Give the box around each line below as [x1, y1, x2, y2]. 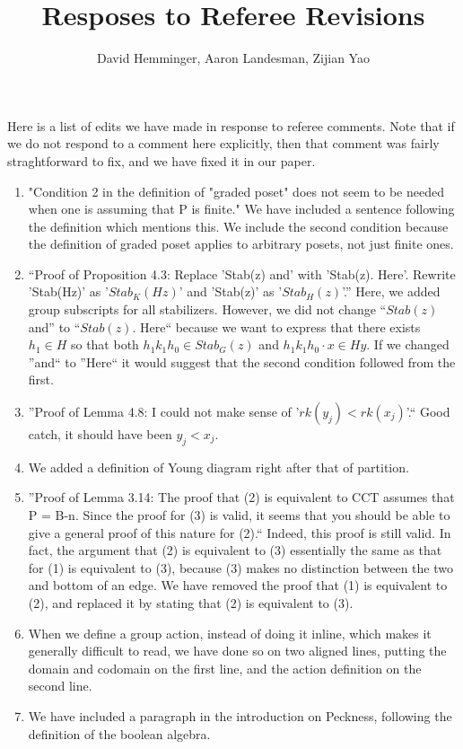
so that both [70, 335, 139, 354]
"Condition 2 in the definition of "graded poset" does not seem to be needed [28, 181, 444, 200]
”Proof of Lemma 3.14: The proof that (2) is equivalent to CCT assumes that [28, 488, 455, 507]
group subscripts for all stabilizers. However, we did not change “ [28, 300, 387, 319]
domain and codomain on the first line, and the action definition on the [28, 658, 422, 677]
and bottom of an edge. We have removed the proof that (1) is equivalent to [28, 576, 448, 595]
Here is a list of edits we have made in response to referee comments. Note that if [7, 116, 455, 135]
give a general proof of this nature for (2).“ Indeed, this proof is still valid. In [28, 523, 451, 542]
